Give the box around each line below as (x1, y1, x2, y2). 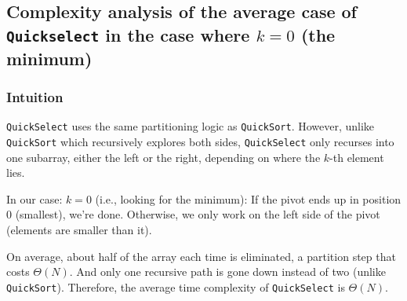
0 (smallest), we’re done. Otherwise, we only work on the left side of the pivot (6, 206, 380, 222)
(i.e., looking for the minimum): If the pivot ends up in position (95, 190, 402, 207)
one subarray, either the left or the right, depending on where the (6, 149, 321, 165)
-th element (329, 149, 384, 165)
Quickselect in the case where (6, 22, 250, 46)
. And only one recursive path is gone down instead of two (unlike (69, 263, 386, 280)
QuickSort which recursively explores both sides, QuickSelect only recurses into (6, 134, 394, 150)
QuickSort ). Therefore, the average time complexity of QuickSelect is (6, 278, 345, 295)
